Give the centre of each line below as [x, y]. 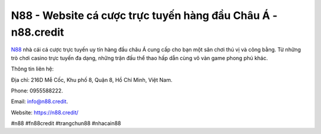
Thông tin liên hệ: [32, 69]
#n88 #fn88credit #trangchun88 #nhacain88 [66, 123]
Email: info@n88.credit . [40, 101]
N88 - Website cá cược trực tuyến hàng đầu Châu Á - [144, 15]
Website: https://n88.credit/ [45, 112]
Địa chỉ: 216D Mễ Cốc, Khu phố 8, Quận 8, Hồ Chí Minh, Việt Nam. [92, 79]
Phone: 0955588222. [37, 90]
